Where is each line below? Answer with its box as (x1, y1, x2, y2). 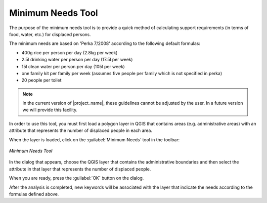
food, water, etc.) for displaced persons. (9, 31, 91, 37)
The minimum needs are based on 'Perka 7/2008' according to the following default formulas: (9, 41, 200, 46)
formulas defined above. (9, 191, 59, 197)
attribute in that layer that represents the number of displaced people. (9, 166, 151, 172)
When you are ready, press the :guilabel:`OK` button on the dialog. (9, 175, 144, 181)
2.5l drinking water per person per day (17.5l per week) (21, 57, 133, 63)
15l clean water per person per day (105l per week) (21, 63, 125, 69)
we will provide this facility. (22, 107, 78, 113)
